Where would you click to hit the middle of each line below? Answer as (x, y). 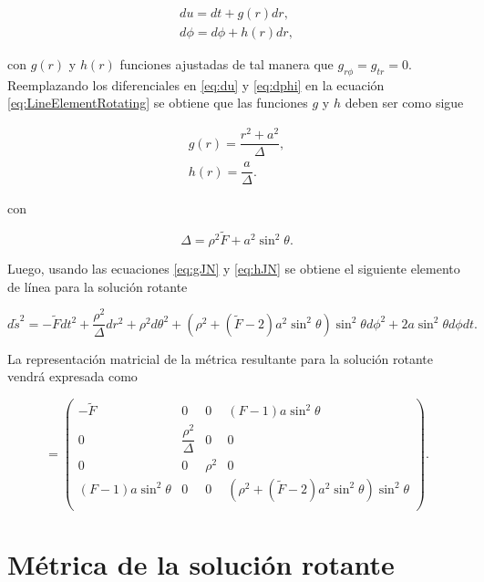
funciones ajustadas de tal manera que (227, 64)
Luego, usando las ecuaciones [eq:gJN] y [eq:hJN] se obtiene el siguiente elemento (234, 269)
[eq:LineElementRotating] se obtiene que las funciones (158, 103)
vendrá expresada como (72, 376)
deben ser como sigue (404, 103)
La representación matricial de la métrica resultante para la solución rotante (220, 358)
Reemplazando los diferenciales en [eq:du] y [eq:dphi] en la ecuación (196, 84)
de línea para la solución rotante (98, 286)
